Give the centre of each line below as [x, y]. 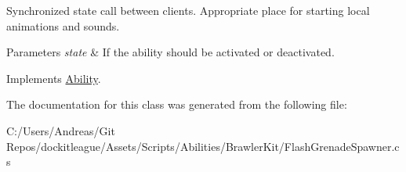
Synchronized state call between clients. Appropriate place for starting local [188, 10]
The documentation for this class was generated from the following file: [177, 104]
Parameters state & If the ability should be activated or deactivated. [170, 52]
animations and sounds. [63, 25]
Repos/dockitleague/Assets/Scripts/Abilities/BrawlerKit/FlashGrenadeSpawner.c [203, 146]
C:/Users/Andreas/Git [61, 130]
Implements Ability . [54, 78]
